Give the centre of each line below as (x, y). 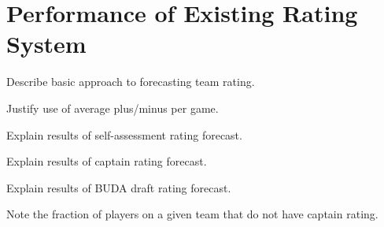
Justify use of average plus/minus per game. (113, 108)
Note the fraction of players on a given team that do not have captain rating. (192, 214)
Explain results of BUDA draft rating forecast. (119, 187)
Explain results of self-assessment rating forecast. (124, 134)
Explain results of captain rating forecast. (107, 161)
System (46, 44)
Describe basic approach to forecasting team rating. (131, 82)
